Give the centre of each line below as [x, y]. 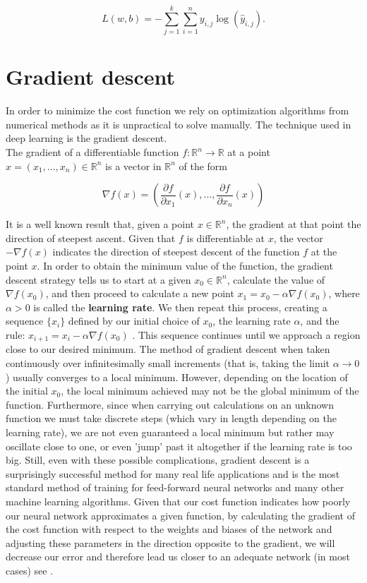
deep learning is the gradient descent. [86, 138]
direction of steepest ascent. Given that [91, 238]
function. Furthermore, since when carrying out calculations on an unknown [170, 404]
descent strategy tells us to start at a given [98, 279]
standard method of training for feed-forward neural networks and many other [175, 487]
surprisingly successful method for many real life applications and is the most [173, 473]
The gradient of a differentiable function [92, 152]
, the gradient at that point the [294, 224]
